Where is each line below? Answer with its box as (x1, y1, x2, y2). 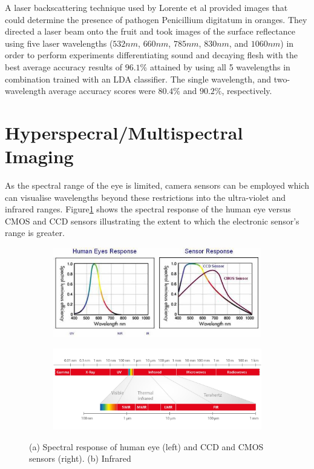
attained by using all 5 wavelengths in (149, 60, 290, 73)
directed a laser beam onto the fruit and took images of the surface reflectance (5, 25, 295, 38)
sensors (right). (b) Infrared (29, 452, 131, 465)
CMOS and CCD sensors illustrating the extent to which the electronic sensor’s (5, 214, 299, 227)
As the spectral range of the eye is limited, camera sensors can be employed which (5, 179, 309, 192)
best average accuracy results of (5, 60, 122, 73)
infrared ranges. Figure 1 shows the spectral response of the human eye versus (5, 203, 291, 215)
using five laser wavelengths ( (5, 36, 113, 49)
